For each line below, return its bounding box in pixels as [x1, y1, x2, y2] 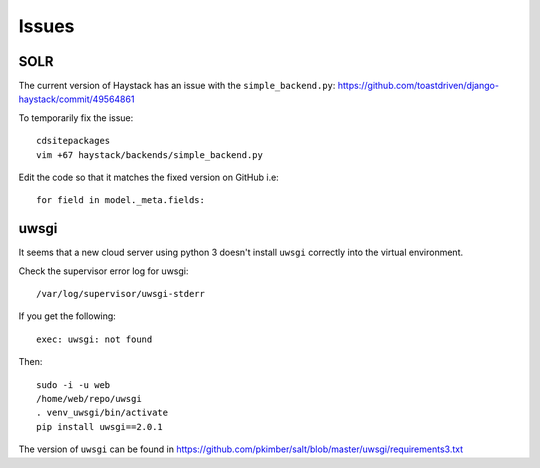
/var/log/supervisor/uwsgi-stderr [36, 288, 205, 300]
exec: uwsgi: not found [36, 333, 153, 345]
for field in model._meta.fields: [36, 195, 205, 206]
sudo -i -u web [36, 379, 111, 390]
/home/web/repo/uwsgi [36, 393, 142, 405]
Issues [18, 15, 75, 37]
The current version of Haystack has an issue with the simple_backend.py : [18, 80, 336, 92]
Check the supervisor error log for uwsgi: [18, 265, 189, 277]
